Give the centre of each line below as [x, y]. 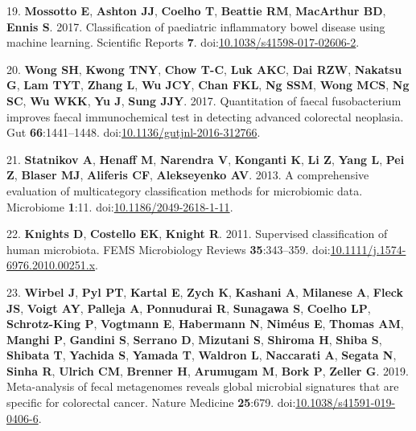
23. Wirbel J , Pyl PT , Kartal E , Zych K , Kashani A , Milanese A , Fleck [205, 291]
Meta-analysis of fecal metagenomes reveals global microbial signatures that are [203, 386]
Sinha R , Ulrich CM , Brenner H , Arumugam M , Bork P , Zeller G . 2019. [208, 370]
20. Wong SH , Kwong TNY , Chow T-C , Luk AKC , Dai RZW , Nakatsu [204, 69]
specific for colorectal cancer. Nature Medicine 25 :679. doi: [151, 402]
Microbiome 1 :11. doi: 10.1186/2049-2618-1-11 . [120, 206]
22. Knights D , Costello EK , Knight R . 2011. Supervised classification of [197, 234]
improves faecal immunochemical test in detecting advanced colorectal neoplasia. [205, 116]
